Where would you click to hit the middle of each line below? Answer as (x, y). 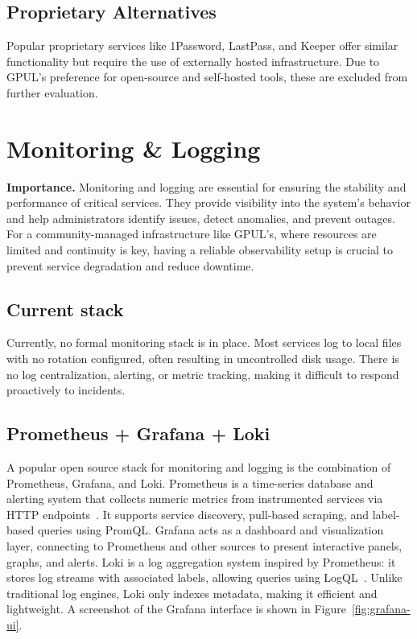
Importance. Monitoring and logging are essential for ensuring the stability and (206, 186)
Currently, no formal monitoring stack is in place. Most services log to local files (204, 342)
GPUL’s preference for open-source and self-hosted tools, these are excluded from (207, 77)
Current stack (65, 309)
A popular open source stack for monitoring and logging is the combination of (199, 467)
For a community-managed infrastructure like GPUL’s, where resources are (192, 234)
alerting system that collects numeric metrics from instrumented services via (195, 499)
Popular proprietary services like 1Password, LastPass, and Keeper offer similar (202, 45)
